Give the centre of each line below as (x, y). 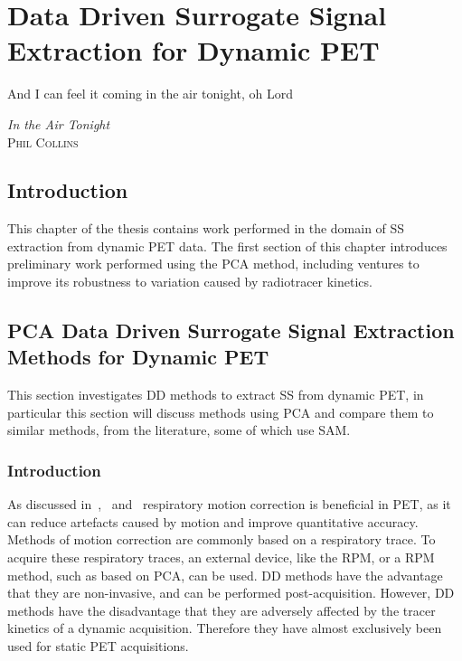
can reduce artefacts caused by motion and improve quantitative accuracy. (213, 521)
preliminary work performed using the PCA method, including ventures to (213, 264)
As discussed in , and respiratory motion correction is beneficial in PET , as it (229, 504)
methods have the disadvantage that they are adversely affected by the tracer (222, 610)
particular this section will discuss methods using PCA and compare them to (221, 412)
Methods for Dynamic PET (138, 357)
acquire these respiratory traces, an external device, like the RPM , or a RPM (221, 557)
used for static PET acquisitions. (98, 646)
